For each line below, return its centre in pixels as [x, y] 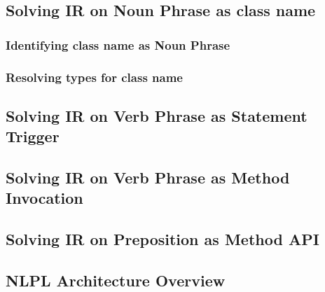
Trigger [33, 136]
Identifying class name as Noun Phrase [118, 44]
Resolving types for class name [94, 77]
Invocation [44, 198]
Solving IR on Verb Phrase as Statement [157, 115]
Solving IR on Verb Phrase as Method [148, 178]
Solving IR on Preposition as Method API [162, 239]
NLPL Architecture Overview [116, 280]
